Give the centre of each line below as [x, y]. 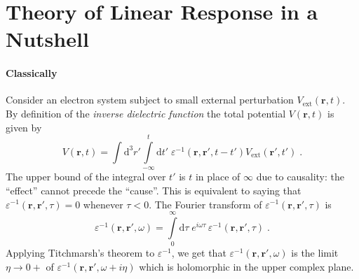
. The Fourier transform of [205, 204]
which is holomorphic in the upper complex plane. [246, 266]
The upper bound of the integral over [86, 177]
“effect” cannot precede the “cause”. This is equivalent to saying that [154, 190]
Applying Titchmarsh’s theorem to [80, 253]
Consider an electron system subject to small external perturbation [150, 100]
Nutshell [47, 39]
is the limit [315, 253]
